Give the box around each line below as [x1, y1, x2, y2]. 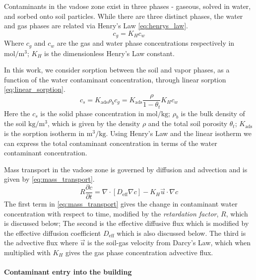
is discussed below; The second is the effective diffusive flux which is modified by [4, 218, 249, 228]
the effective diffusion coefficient [4, 227, 101, 238]
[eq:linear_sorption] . [4, 84, 65, 94]
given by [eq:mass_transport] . [4, 174, 95, 184]
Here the [4, 108, 30, 118]
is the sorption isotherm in [4, 128, 85, 138]
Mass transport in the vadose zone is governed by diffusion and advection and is [4, 164, 248, 174]
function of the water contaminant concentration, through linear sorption [4, 74, 226, 84]
